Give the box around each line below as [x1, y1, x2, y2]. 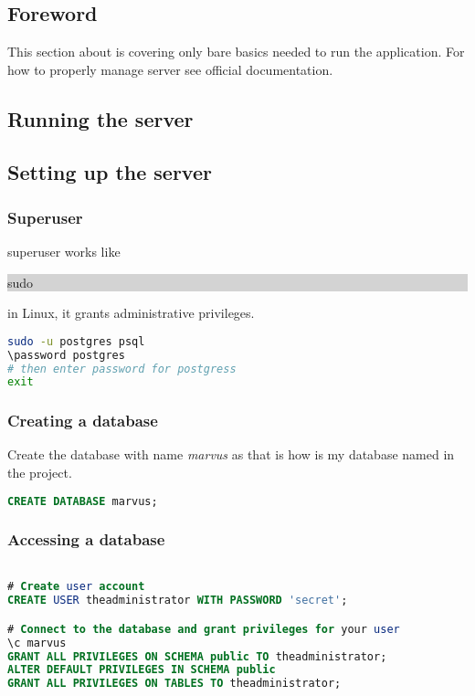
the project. [7, 463, 72, 482]
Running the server [7, 104, 194, 132]
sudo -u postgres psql [7, 334, 145, 348]
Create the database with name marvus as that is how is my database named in [7, 445, 455, 464]
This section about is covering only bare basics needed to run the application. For [7, 42, 465, 60]
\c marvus [7, 636, 67, 649]
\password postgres [7, 348, 125, 362]
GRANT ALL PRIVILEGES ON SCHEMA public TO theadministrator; [7, 649, 387, 663]
